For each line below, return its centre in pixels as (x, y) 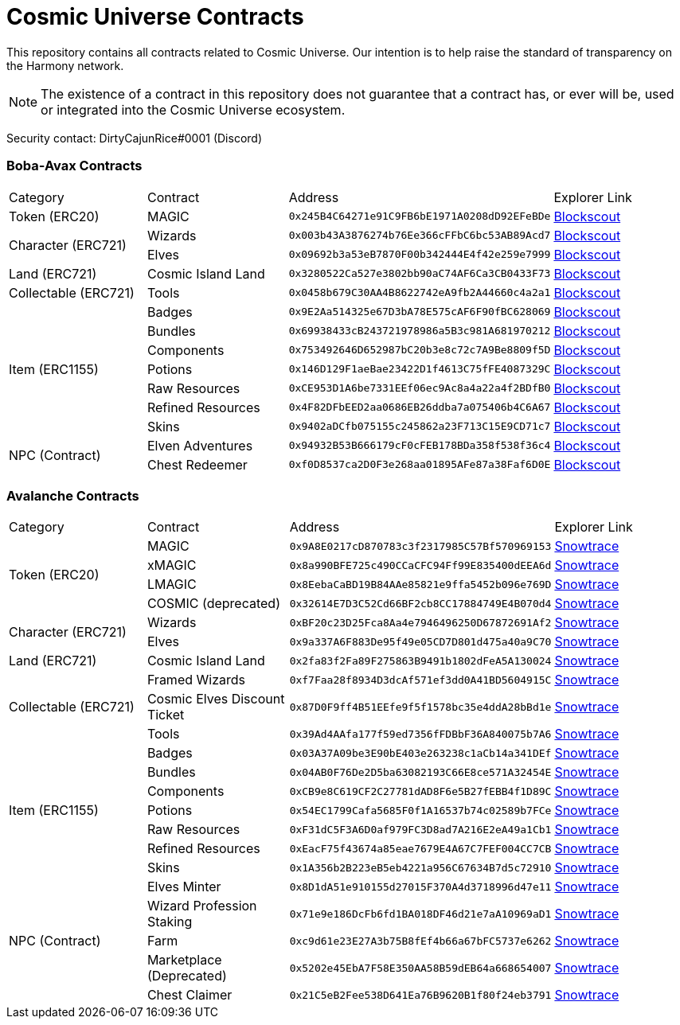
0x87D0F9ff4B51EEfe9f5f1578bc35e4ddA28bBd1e (420, 707)
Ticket (166, 715)
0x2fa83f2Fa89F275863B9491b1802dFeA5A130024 (420, 661)
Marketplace (184, 960)
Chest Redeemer (197, 464)
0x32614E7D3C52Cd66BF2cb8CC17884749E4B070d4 (420, 603)
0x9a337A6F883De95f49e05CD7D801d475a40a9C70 (420, 641)
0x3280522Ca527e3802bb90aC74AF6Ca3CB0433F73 (420, 273)
